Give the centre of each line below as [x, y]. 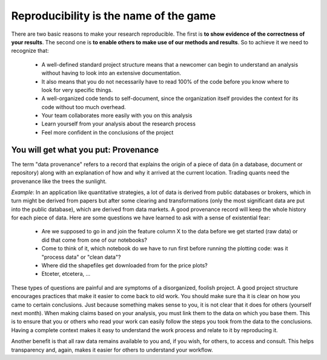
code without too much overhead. [84, 107]
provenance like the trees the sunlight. [59, 181]
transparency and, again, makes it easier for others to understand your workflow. [112, 350]
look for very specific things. [77, 90]
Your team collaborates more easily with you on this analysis [117, 116]
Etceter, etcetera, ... [66, 274]
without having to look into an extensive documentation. [111, 73]
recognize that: [30, 51]
